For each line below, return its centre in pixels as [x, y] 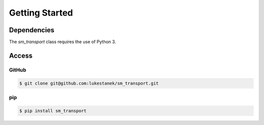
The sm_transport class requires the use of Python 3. [63, 42]
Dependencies [32, 30]
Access [21, 55]
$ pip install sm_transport [53, 111]
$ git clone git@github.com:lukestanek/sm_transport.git [89, 83]
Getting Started [41, 13]
